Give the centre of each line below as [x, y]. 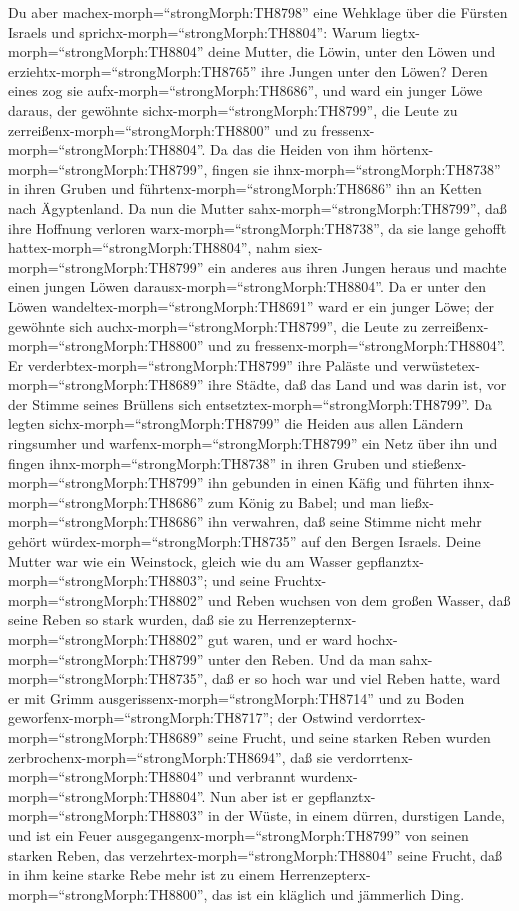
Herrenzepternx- [307, 619]
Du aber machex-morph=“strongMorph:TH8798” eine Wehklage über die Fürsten [258, 12]
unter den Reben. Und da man [302, 658]
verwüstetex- [441, 364]
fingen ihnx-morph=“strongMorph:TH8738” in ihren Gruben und [208, 462]
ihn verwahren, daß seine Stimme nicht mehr [345, 521]
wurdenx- [329, 776]
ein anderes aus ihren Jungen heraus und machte [357, 266]
